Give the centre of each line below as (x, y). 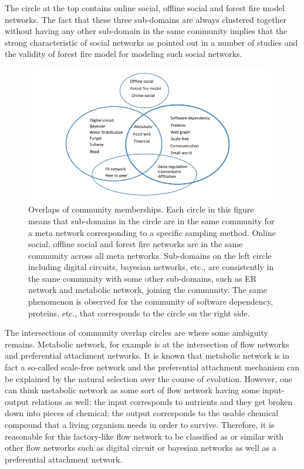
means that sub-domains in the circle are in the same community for (151, 220)
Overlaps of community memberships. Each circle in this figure (141, 209)
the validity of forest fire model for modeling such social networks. (124, 54)
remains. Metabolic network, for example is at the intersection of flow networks (147, 344)
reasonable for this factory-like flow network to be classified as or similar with (144, 436)
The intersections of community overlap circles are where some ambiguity (136, 333)
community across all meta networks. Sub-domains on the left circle (150, 255)
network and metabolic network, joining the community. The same (148, 290)
